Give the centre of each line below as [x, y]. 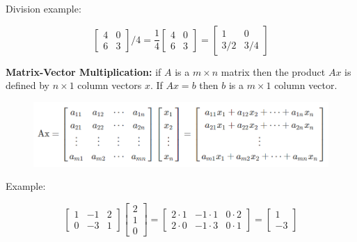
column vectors [110, 85]
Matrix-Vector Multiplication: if [84, 71]
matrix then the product [273, 71]
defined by [28, 85]
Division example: [43, 8]
